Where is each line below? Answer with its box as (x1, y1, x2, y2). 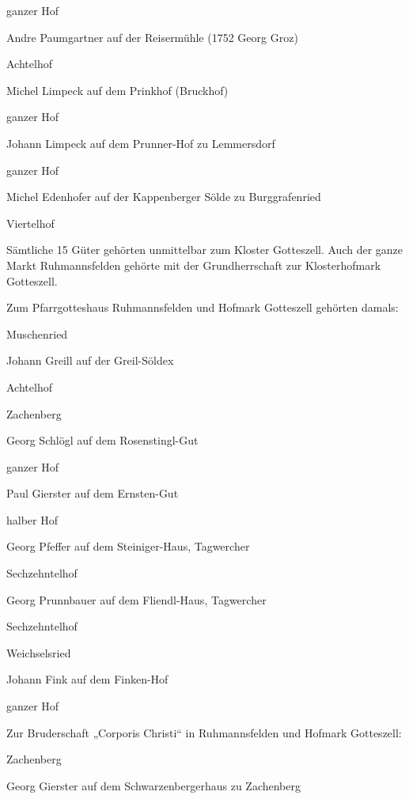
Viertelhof (6, 214, 55, 231)
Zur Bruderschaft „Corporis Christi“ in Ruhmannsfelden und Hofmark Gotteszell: (6, 724, 402, 740)
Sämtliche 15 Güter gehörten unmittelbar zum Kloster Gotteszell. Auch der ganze (6, 241, 403, 258)
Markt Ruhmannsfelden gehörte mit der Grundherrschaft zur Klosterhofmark (6, 256, 381, 273)
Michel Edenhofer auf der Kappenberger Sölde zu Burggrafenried (6, 188, 321, 205)
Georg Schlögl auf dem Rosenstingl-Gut (6, 432, 199, 449)
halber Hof (6, 511, 59, 528)
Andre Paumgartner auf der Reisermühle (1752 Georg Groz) (6, 28, 298, 45)
